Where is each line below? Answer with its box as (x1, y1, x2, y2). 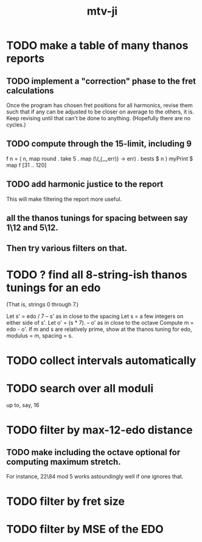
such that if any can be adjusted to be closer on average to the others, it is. (6, 108, 195, 115)
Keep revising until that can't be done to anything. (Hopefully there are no (6, 115, 190, 121)
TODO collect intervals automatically (6, 353, 197, 367)
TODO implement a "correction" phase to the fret (6, 76, 197, 86)
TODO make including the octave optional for (6, 447, 181, 458)
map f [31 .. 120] (6, 161, 47, 168)
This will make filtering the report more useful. (6, 195, 122, 203)
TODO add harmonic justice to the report (6, 179, 164, 190)
